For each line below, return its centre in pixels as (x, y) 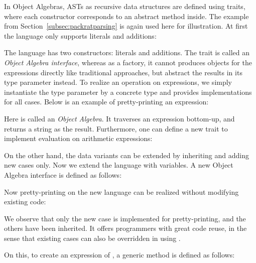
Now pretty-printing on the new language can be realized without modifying (121, 191)
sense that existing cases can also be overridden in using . (92, 238)
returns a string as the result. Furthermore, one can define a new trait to (116, 128)
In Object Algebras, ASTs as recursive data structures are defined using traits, (125, 6)
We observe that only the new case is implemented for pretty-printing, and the (125, 218)
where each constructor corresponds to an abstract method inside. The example (126, 16)
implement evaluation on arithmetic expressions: (78, 138)
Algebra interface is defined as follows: (63, 174)
